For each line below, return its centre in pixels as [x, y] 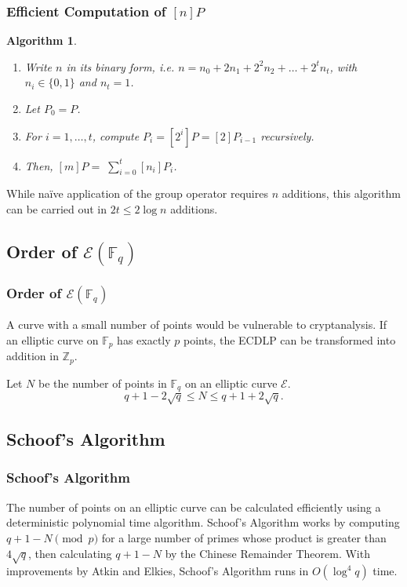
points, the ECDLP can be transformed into [289, 340]
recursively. [287, 135]
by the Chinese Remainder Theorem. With [267, 553]
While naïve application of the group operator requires [137, 193]
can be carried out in [57, 208]
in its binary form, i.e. [120, 66]
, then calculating [70, 553]
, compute [116, 135]
